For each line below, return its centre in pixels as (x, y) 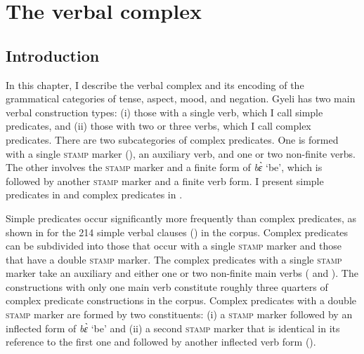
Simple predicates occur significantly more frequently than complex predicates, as (181, 218)
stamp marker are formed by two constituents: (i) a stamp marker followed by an (179, 314)
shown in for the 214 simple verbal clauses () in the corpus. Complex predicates (177, 232)
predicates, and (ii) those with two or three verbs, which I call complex (158, 126)
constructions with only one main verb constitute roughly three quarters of (167, 286)
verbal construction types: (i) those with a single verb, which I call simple (164, 112)
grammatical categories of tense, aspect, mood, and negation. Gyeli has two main (181, 98)
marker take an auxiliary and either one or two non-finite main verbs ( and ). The (182, 273)
